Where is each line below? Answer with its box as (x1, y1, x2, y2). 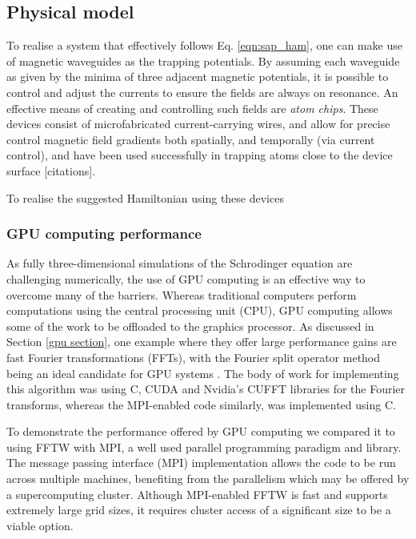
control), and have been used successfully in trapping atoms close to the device (6, 147, 393, 163)
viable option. (6, 517, 74, 533)
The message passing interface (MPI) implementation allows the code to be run (6, 454, 396, 471)
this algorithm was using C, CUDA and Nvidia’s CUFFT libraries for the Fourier (6, 380, 406, 397)
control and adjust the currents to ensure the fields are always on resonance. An (6, 83, 398, 100)
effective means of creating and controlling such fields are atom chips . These (6, 99, 378, 116)
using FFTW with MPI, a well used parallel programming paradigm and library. (6, 438, 402, 455)
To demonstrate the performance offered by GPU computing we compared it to (6, 423, 395, 440)
